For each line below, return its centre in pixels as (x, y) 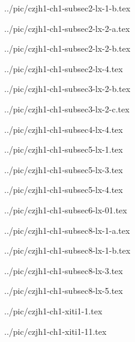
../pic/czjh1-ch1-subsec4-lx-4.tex (64, 129)
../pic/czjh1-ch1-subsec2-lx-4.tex (64, 68)
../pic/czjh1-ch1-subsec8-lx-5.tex (64, 291)
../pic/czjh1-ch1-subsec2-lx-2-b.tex (67, 48)
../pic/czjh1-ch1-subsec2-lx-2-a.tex (67, 28)
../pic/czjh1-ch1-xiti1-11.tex (55, 331)
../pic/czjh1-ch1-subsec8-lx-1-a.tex (67, 230)
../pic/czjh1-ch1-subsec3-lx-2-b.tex (67, 89)
